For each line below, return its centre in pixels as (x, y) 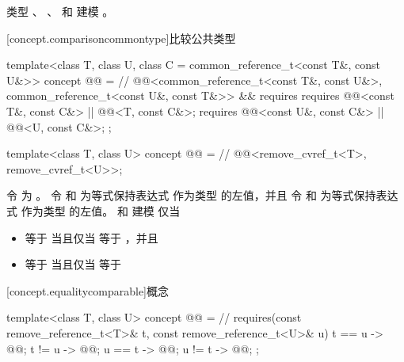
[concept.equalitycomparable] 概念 (88, 290)
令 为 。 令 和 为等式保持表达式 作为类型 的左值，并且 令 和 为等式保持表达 (202, 195)
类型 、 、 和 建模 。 (60, 11)
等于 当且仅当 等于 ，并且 (91, 237)
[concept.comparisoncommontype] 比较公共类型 (121, 38)
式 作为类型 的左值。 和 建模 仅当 (93, 210)
